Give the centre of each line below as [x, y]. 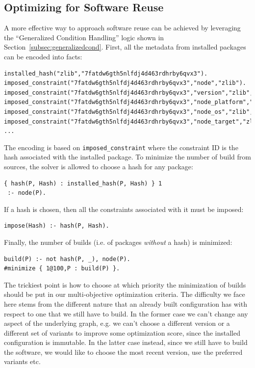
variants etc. [22, 361]
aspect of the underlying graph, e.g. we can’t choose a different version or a [117, 323]
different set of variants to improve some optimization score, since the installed [122, 332]
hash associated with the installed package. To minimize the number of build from [127, 157]
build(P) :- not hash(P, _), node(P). [67, 259]
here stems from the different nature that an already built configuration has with [126, 303]
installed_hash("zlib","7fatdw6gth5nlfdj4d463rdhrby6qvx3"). [106, 73]
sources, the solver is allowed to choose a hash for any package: [99, 166]
